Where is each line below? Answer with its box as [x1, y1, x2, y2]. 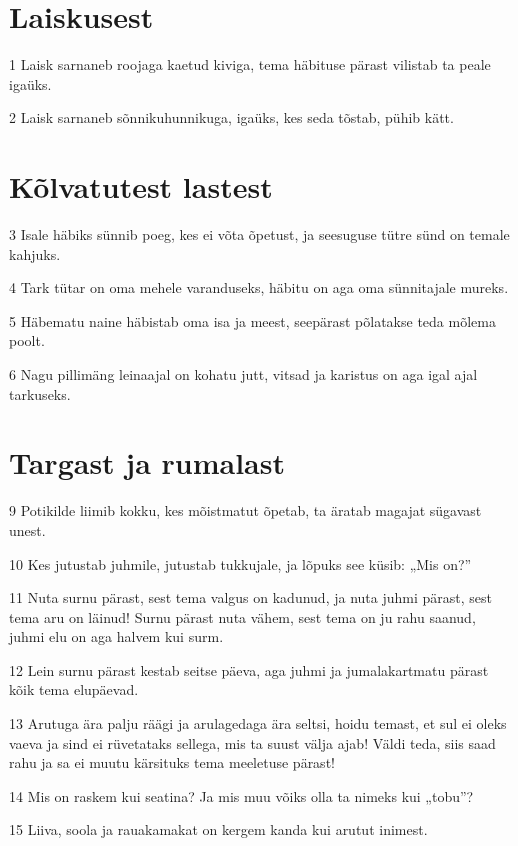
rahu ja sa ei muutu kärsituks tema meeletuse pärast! [9, 752, 335, 773]
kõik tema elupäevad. [9, 679, 139, 700]
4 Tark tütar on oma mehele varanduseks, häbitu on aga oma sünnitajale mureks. [9, 277, 509, 298]
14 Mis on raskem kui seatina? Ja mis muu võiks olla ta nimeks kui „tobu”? [9, 785, 474, 806]
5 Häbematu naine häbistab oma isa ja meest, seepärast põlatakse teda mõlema [9, 310, 496, 331]
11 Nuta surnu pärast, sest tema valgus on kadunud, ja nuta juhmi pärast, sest [9, 587, 492, 608]
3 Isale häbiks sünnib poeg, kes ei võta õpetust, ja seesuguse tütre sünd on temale [9, 224, 510, 245]
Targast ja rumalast [9, 442, 285, 483]
